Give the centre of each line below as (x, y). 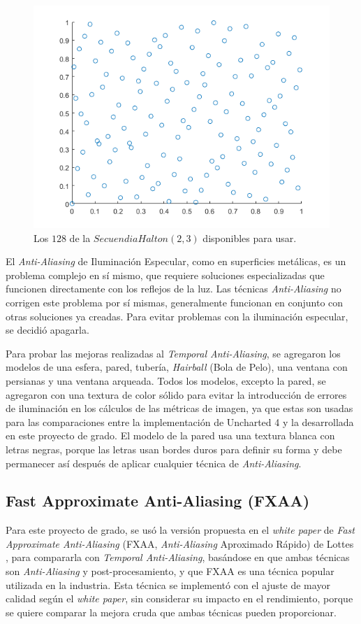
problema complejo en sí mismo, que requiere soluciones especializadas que (165, 275)
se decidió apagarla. (47, 330)
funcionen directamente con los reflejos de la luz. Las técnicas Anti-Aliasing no (174, 289)
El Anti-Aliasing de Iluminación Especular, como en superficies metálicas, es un (176, 261)
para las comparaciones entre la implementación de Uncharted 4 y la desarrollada (180, 421)
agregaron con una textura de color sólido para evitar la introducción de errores (176, 394)
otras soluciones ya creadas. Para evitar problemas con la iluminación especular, (177, 316)
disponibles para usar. (250, 237)
